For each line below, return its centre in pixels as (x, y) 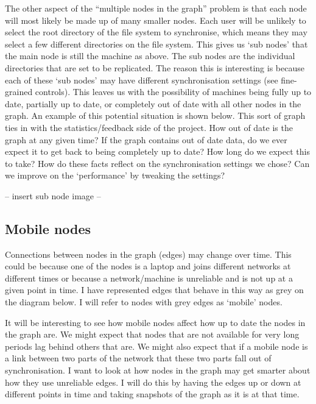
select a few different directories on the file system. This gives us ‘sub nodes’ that (156, 44)
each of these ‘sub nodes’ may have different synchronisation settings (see (142, 80)
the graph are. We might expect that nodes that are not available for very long (152, 334)
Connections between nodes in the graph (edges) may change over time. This (148, 254)
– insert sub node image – (53, 195)
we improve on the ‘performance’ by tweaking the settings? (115, 175)
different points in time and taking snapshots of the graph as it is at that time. (152, 394)
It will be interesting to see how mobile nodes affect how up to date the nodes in (155, 322)
